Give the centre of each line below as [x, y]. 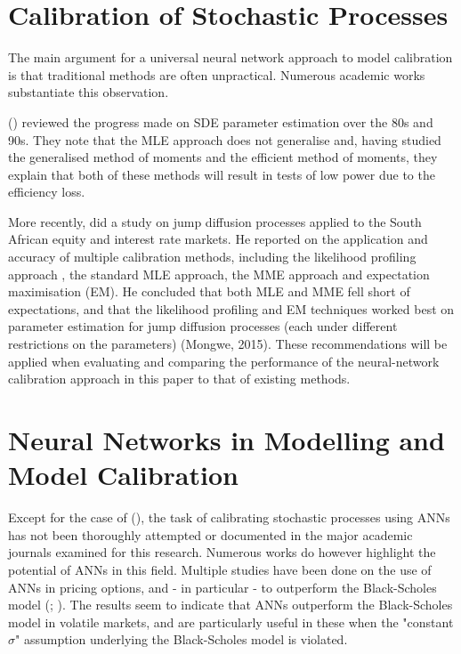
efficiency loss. [47, 192]
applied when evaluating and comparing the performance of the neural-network [224, 361]
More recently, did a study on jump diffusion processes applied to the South [215, 221]
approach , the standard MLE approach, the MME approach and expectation [219, 274]
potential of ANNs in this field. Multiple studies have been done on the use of [220, 569]
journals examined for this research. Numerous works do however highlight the [222, 552]
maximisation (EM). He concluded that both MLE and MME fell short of [209, 291]
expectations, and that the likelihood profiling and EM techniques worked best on [231, 308]
